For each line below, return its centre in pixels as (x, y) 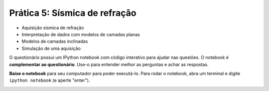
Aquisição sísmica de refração (53, 28)
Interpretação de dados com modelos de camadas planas (81, 34)
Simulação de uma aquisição (51, 48)
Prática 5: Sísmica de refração (73, 13)
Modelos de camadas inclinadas (55, 42)
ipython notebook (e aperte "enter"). (50, 80)
